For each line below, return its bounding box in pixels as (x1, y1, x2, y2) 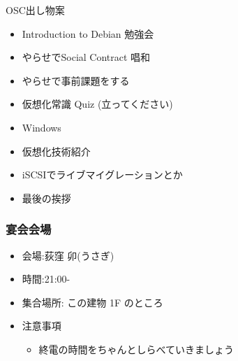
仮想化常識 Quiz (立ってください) (22, 97, 173, 111)
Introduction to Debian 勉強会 (22, 26, 154, 41)
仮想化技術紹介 (22, 143, 91, 158)
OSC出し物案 (6, 3, 65, 17)
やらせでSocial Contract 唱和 (22, 50, 151, 64)
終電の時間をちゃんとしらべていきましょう (38, 341, 235, 356)
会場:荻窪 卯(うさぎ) (22, 248, 114, 262)
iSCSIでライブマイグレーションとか (22, 167, 183, 182)
